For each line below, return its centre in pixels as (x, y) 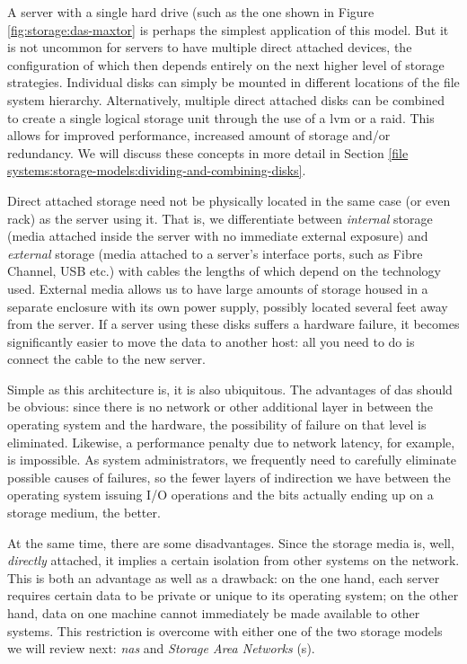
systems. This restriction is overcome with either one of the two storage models (225, 630)
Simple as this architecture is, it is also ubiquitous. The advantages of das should (230, 389)
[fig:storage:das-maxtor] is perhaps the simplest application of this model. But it (228, 29)
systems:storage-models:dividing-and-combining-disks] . (157, 170)
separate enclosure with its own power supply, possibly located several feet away (228, 306)
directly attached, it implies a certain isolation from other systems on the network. (233, 560)
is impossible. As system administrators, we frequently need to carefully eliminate (232, 460)
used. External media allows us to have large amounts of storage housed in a (218, 288)
